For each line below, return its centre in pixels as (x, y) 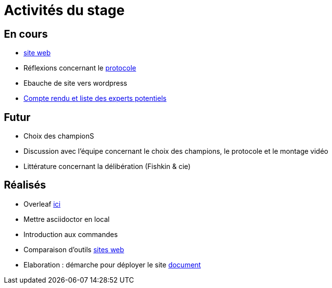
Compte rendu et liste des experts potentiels (95, 98)
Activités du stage (64, 10)
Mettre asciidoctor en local (67, 219)
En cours (26, 34)
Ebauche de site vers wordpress (75, 83)
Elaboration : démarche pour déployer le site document (112, 264)
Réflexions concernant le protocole (80, 68)
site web (37, 53)
